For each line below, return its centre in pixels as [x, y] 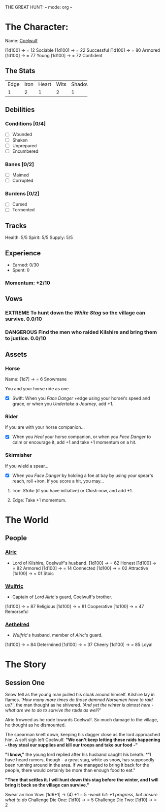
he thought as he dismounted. [35, 725]
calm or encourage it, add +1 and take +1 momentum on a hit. [74, 442]
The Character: [37, 27]
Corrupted [23, 181]
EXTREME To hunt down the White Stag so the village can [75, 313]
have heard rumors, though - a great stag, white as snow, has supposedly [80, 760]
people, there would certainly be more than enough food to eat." [70, 770]
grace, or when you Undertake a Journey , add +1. [63, 404]
